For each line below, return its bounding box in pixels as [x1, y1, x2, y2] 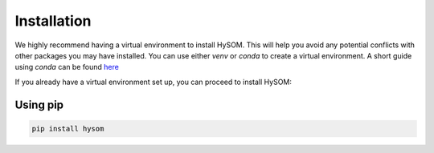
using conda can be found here [14, 62, 120, 72]
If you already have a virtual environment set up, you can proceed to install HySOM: [14, 77, 293, 87]
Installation [14, 12, 92, 30]
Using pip [14, 98, 64, 111]
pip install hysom [31, 124, 104, 133]
